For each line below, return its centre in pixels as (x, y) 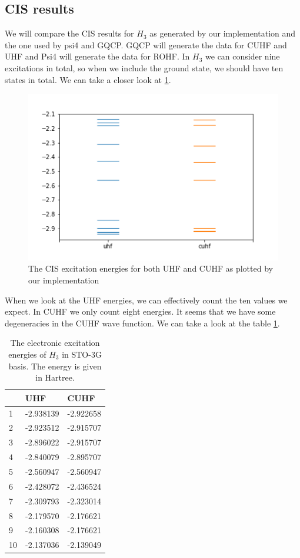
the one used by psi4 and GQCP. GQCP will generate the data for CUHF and (146, 44)
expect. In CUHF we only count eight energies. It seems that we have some (140, 311)
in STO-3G (82, 354)
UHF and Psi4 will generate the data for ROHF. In (97, 56)
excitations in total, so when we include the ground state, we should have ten (144, 67)
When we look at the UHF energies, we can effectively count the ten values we (146, 300)
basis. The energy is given (55, 366)
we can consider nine (243, 56)
